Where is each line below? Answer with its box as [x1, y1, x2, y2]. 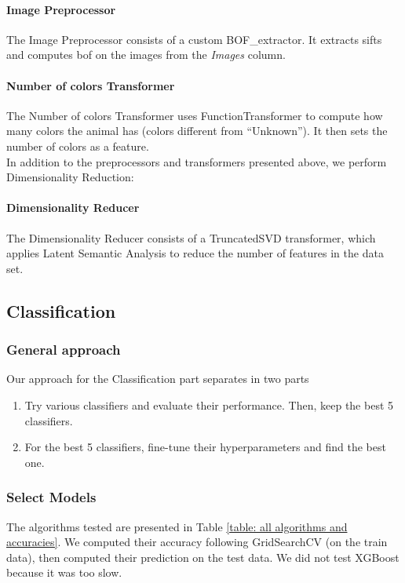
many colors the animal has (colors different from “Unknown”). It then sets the [6, 122, 388, 139]
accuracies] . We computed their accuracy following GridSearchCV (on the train [6, 534, 388, 550]
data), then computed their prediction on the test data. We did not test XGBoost [6, 548, 400, 565]
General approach [6, 340, 121, 359]
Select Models [6, 487, 97, 507]
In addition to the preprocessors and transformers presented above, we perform [6, 153, 387, 169]
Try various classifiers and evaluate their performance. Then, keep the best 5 [24, 396, 394, 413]
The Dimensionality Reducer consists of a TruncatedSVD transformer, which [6, 229, 376, 246]
